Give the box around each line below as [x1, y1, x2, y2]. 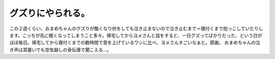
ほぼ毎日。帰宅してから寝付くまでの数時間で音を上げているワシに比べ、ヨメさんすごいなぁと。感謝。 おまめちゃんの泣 [9, 40, 261, 46]
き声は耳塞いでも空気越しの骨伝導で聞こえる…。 [9, 46, 112, 53]
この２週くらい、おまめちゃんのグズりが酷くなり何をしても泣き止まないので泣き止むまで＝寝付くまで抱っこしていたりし [9, 25, 263, 32]
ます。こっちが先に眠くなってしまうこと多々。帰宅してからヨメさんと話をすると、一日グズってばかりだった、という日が [9, 32, 262, 38]
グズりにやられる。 [9, 8, 90, 19]
